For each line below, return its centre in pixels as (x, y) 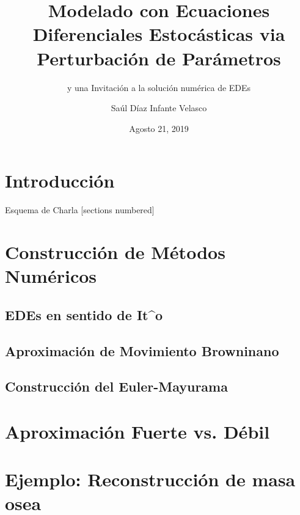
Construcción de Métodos (115, 252)
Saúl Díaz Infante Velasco (159, 108)
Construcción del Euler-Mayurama (116, 386)
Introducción (60, 181)
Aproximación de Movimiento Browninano (142, 350)
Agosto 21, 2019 (159, 128)
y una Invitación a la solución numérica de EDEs (159, 87)
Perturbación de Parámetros (159, 58)
